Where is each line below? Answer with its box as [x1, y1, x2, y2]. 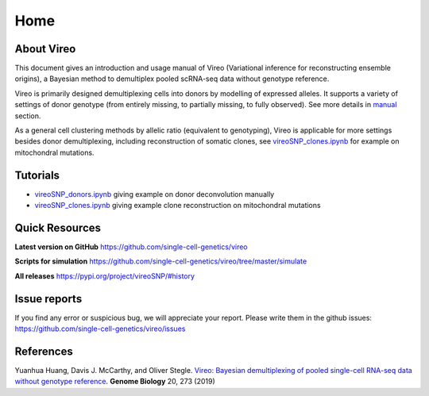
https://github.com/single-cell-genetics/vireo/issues [14, 324, 186, 333]
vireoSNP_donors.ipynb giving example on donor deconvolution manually [34, 189, 275, 198]
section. [14, 111, 41, 121]
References [14, 344, 73, 358]
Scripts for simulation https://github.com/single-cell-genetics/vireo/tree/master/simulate [14, 256, 307, 266]
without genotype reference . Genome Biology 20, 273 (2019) [14, 377, 216, 386]
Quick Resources [14, 221, 102, 234]
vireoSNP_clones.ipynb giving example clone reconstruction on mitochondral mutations [34, 201, 321, 210]
